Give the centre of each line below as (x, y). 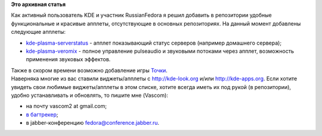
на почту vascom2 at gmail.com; (66, 106)
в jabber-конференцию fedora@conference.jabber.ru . (92, 123)
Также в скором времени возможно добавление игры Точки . (89, 70)
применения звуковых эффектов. (68, 59)
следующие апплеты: (38, 32)
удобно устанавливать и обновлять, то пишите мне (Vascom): (89, 95)
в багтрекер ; (42, 114)
